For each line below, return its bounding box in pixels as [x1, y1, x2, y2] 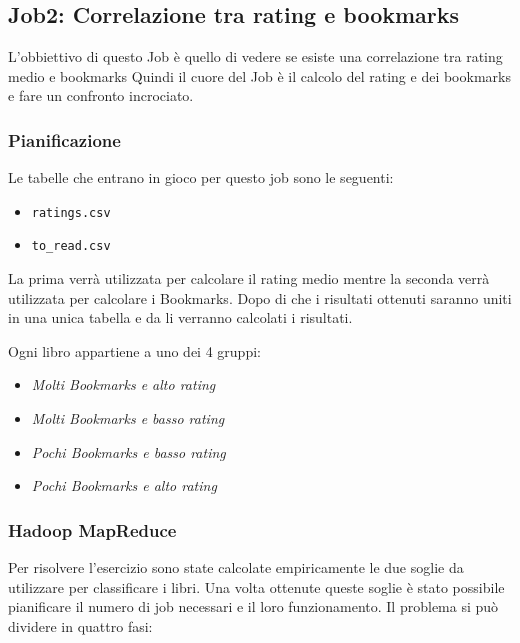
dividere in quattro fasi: [8, 615, 153, 636]
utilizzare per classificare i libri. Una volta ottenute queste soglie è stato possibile [8, 576, 505, 597]
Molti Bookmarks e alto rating [31, 374, 216, 395]
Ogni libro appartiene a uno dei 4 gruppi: [8, 340, 261, 361]
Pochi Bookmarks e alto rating [31, 475, 217, 496]
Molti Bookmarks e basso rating [31, 408, 225, 429]
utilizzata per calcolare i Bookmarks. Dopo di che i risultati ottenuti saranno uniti [8, 287, 512, 308]
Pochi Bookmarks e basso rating [31, 441, 226, 462]
